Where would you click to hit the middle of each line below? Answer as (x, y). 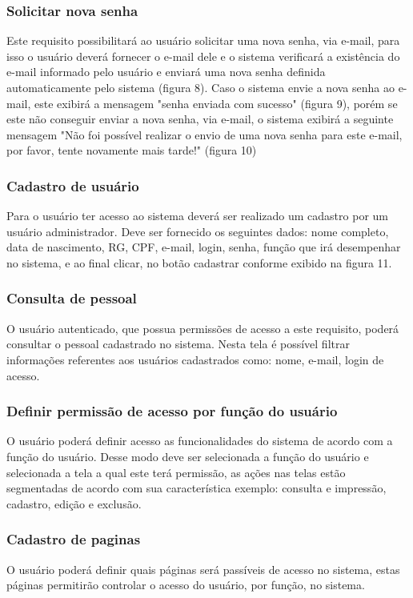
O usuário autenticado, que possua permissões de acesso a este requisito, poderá (203, 328)
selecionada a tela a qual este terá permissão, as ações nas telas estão (176, 472)
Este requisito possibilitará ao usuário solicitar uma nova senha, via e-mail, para (203, 40)
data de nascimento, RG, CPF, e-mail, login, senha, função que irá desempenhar (204, 247)
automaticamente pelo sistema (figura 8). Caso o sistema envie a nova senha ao (200, 87)
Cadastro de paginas (74, 539)
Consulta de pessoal (72, 298)
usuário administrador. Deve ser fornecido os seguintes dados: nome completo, (198, 231)
